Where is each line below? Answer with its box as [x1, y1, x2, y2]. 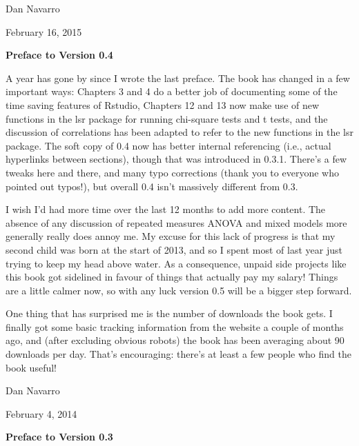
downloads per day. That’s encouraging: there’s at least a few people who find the [6, 347, 351, 361]
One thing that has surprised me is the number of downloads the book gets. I [6, 306, 333, 321]
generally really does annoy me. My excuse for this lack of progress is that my [6, 229, 336, 243]
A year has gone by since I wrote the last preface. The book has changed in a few [6, 70, 350, 85]
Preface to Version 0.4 [6, 48, 113, 62]
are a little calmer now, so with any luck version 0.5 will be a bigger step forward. [6, 283, 352, 297]
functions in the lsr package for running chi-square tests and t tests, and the [6, 111, 328, 125]
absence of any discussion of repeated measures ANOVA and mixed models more [6, 215, 347, 230]
